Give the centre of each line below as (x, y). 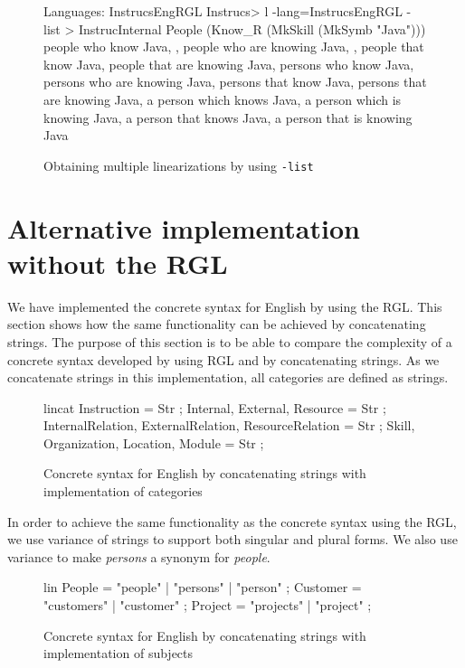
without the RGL (118, 263)
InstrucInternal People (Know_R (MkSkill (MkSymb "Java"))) (252, 28)
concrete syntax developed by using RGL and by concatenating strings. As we (223, 359)
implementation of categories (123, 491)
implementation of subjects (119, 653)
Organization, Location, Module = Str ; (154, 442)
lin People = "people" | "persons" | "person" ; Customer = (203, 587)
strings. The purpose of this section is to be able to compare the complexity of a (230, 341)
